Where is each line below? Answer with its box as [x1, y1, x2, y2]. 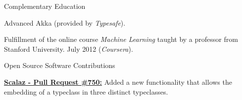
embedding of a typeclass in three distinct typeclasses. [4, 86, 168, 97]
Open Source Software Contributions [4, 60, 115, 70]
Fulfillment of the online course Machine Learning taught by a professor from [4, 34, 238, 44]
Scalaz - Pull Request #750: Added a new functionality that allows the [4, 76, 232, 87]
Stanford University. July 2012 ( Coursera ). [4, 43, 133, 54]
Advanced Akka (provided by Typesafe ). [4, 17, 126, 28]
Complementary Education [4, 1, 86, 11]
